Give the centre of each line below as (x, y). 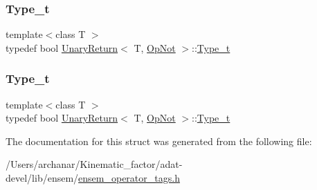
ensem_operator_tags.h (129, 178)
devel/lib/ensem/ (42, 178)
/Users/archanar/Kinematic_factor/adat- (94, 164)
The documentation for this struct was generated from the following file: (159, 141)
